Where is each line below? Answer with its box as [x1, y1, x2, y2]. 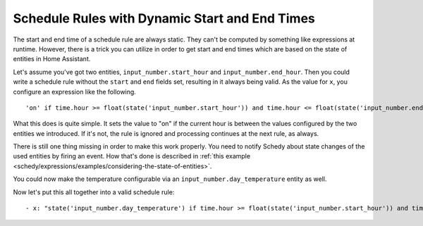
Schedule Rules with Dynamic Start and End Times [13, 11, 315, 26]
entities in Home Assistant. [13, 55, 91, 63]
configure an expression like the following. [13, 87, 137, 96]
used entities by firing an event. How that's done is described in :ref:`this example [13, 152, 250, 161]
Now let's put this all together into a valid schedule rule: [13, 187, 175, 196]
